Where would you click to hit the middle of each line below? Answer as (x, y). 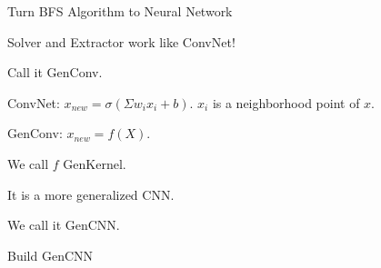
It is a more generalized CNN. (91, 194)
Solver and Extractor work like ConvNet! (121, 41)
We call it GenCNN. (64, 225)
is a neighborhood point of (286, 102)
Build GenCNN (50, 255)
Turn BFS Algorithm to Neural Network (120, 11)
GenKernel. (95, 163)
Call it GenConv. (55, 72)
